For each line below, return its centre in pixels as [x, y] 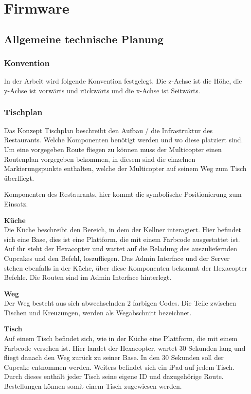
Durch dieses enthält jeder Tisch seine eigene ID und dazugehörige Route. [114, 376]
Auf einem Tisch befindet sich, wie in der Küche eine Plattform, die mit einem [121, 338]
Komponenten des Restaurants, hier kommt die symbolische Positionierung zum [123, 194]
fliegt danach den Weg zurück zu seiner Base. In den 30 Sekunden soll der [114, 357]
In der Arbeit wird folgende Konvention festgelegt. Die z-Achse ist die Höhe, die [123, 81]
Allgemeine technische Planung [84, 39]
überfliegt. [19, 178]
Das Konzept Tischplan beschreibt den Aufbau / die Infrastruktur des [108, 130]
